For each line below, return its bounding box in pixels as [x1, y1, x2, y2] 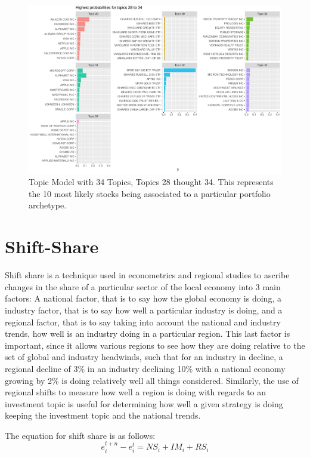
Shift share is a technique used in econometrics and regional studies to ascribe [5, 269, 290, 281]
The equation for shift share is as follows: [5, 429, 156, 441]
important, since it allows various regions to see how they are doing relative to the [5, 339, 305, 351]
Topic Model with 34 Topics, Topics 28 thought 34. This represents [29, 176, 274, 188]
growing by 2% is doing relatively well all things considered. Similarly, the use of [5, 374, 299, 386]
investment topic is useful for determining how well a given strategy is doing [5, 397, 283, 410]
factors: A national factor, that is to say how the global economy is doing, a [5, 292, 281, 305]
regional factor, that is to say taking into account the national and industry [5, 315, 281, 328]
